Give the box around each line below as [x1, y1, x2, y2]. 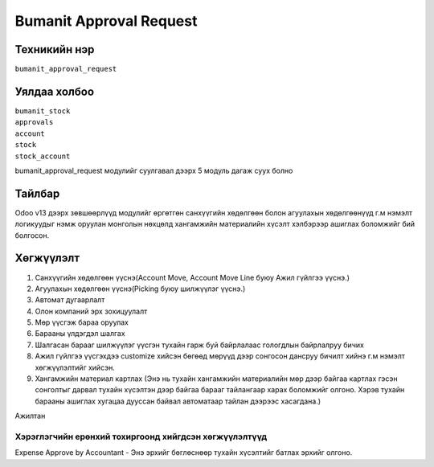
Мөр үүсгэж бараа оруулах [35, 317, 129, 327]
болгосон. [14, 230, 50, 240]
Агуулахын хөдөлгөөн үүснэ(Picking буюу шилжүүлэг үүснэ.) [35, 284, 246, 293]
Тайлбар [14, 186, 60, 200]
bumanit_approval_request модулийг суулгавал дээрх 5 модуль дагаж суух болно [14, 166, 293, 175]
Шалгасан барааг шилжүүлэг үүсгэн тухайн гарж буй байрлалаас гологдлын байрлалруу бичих [35, 340, 365, 350]
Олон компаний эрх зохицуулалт [35, 306, 148, 316]
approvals [14, 117, 54, 127]
